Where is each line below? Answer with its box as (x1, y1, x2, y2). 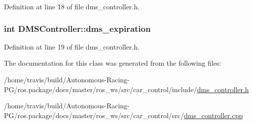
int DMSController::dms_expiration (4, 22, 151, 34)
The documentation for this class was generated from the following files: (4, 58, 221, 68)
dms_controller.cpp (184, 110, 243, 120)
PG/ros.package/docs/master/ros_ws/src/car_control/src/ (4, 110, 184, 120)
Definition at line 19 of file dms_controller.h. (4, 41, 140, 51)
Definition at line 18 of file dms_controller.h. (4, 1, 140, 11)
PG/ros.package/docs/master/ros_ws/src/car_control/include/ (4, 84, 197, 94)
